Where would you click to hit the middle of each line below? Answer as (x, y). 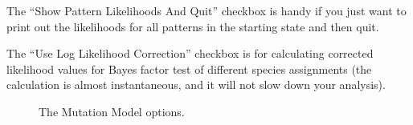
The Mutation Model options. (112, 111)
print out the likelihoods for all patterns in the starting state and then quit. (193, 26)
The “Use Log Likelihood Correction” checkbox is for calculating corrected (190, 53)
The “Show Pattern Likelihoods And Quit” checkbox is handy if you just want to (206, 10)
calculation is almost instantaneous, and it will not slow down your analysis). (196, 85)
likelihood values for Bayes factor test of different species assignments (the (189, 69)
